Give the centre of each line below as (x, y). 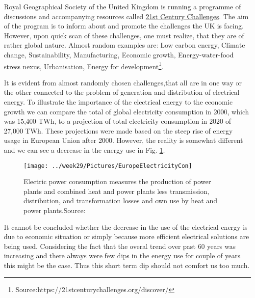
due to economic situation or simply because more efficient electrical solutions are (127, 236)
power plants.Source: (55, 210)
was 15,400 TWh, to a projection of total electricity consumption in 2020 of (118, 121)
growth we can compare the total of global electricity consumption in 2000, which (127, 111)
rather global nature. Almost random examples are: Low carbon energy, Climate (125, 45)
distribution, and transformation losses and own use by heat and (120, 201)
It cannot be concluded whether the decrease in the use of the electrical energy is (126, 227)
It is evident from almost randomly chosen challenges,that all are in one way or (123, 82)
